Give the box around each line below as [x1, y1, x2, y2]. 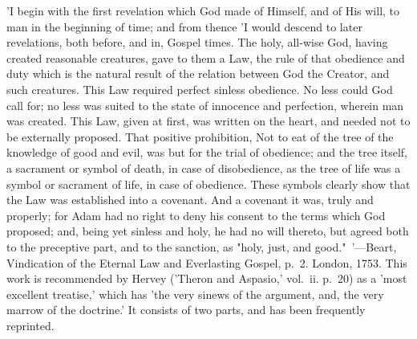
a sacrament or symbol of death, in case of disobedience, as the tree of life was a [6, 159, 401, 176]
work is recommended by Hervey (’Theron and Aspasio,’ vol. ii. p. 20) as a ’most [6, 270, 407, 287]
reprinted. [6, 317, 55, 333]
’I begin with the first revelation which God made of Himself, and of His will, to [6, 2, 400, 18]
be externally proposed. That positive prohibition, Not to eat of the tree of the [6, 128, 394, 145]
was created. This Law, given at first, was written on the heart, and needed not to [6, 112, 411, 129]
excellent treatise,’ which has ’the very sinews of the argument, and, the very [6, 285, 384, 302]
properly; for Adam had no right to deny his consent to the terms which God [6, 206, 386, 223]
